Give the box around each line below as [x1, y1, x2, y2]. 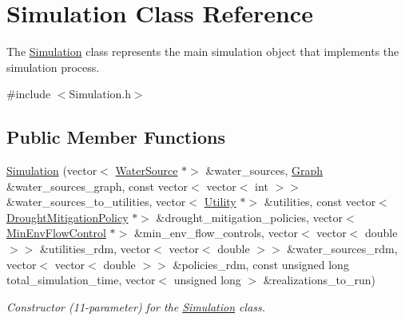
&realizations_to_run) [263, 271, 375, 288]
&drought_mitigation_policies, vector [156, 208, 343, 225]
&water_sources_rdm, [287, 240, 398, 257]
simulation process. [6, 58, 100, 75]
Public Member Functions [6, 125, 225, 149]
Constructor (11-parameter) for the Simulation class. [6, 298, 266, 315]
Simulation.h [69, 85, 131, 102]
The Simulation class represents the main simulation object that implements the [6, 43, 399, 60]
